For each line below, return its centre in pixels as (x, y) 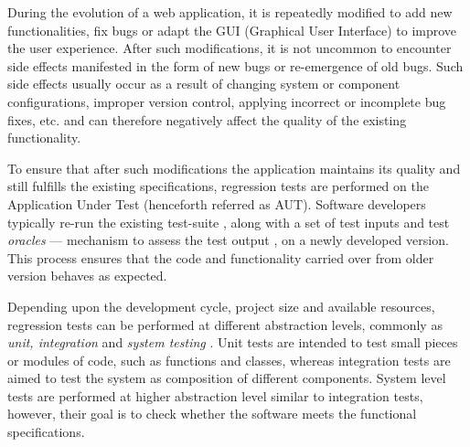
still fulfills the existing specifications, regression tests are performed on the (218, 186)
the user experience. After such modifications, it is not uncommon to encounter (230, 48)
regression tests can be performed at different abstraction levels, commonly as (225, 324)
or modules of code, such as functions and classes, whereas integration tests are (229, 360)
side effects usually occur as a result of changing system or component (204, 84)
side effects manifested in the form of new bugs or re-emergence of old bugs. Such (235, 65)
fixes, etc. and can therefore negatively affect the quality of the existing (207, 119)
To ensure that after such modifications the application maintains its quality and (234, 168)
